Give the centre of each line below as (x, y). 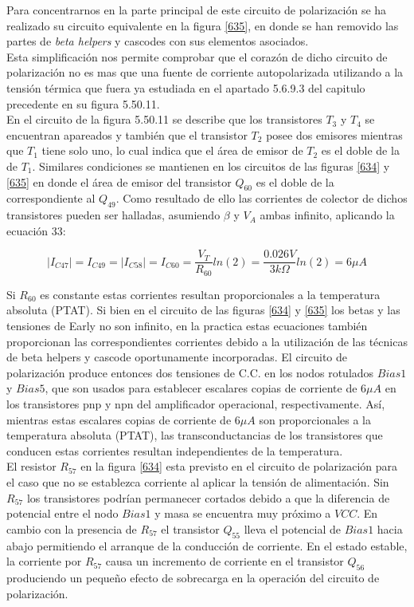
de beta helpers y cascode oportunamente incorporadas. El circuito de (177, 357)
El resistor (31, 466)
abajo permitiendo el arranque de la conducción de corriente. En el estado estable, (207, 545)
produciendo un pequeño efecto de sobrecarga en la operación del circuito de (193, 577)
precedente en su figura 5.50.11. (83, 103)
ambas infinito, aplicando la (327, 215)
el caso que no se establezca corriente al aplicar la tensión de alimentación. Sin (198, 481)
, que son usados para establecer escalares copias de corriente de (201, 388)
